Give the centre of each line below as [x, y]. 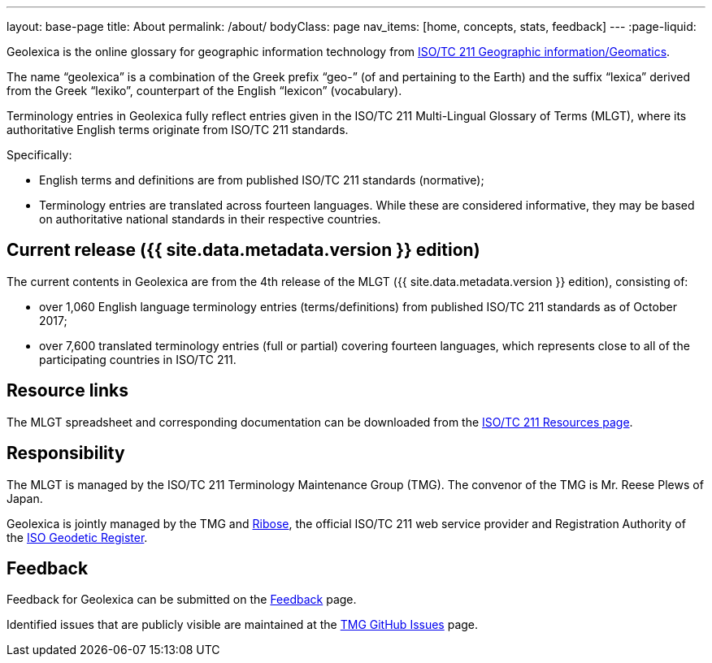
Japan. [25, 498]
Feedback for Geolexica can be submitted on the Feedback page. [182, 600]
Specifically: [39, 155]
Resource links [68, 391]
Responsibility [66, 453]
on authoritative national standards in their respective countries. [210, 219]
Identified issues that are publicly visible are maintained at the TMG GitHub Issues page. [243, 625]
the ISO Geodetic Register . [77, 537]
